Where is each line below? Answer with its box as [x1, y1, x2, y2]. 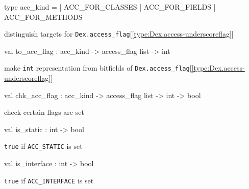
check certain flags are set [4, 107, 84, 117]
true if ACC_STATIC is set [4, 141, 83, 151]
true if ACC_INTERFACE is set [4, 175, 94, 185]
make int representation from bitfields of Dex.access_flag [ [4, 62, 192, 73]
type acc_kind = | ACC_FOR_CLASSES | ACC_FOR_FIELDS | [4, 2, 216, 12]
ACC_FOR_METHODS [4, 11, 83, 22]
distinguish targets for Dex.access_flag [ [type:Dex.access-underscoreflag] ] [4, 28, 234, 39]
